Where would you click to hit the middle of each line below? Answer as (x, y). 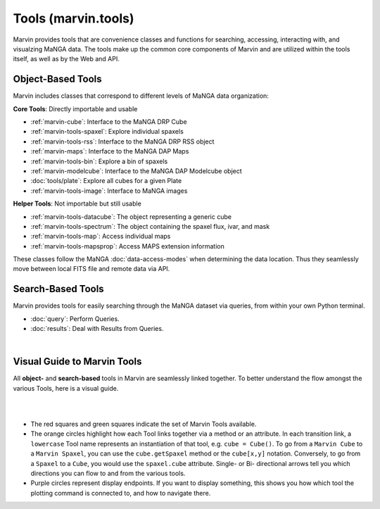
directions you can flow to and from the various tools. (108, 473)
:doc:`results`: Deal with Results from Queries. (97, 329)
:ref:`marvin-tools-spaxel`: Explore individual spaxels (107, 132)
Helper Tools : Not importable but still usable (77, 203)
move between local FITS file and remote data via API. (91, 269)
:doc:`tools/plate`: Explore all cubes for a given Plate (106, 181)
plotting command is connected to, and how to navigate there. (121, 493)
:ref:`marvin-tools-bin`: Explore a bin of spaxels (99, 161)
